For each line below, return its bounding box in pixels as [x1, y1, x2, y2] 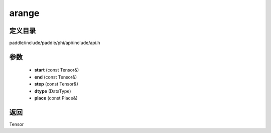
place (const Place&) [34, 95, 78, 101]
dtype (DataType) [34, 88, 71, 94]
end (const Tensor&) [34, 74, 77, 80]
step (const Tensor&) [34, 81, 79, 87]
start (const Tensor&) [34, 67, 79, 73]
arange [9, 7, 40, 18]
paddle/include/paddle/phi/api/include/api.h [9, 40, 100, 46]
